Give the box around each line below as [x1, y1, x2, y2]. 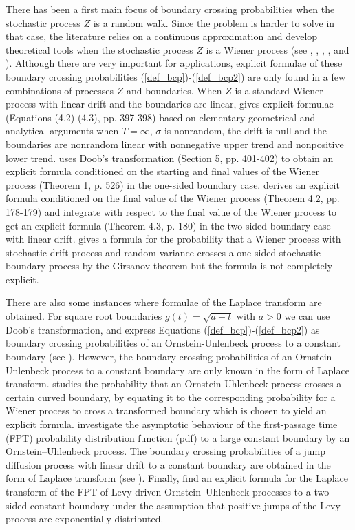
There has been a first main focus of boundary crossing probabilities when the [6, 2, 335, 16]
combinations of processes [6, 83, 114, 97]
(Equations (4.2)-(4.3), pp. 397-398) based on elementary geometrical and [6, 110, 316, 124]
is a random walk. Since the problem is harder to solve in [93, 15, 335, 30]
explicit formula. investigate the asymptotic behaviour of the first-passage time [6, 416, 338, 431]
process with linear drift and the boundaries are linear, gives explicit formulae [6, 96, 334, 111]
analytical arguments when [6, 123, 119, 138]
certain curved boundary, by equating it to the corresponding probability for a [6, 389, 336, 404]
